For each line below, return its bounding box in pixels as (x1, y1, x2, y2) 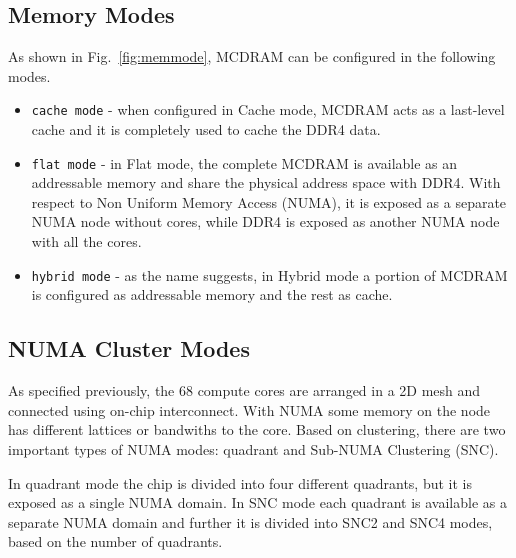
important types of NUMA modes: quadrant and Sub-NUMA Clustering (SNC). (8, 438, 499, 459)
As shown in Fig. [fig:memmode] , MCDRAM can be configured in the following (8, 46, 496, 67)
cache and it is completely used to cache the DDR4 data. (31, 119, 381, 140)
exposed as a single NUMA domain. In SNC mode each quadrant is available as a (8, 492, 507, 513)
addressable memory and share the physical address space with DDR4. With (31, 172, 501, 193)
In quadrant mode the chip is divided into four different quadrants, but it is (8, 472, 473, 493)
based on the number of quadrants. (8, 531, 223, 552)
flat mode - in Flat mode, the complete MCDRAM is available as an (31, 152, 458, 173)
